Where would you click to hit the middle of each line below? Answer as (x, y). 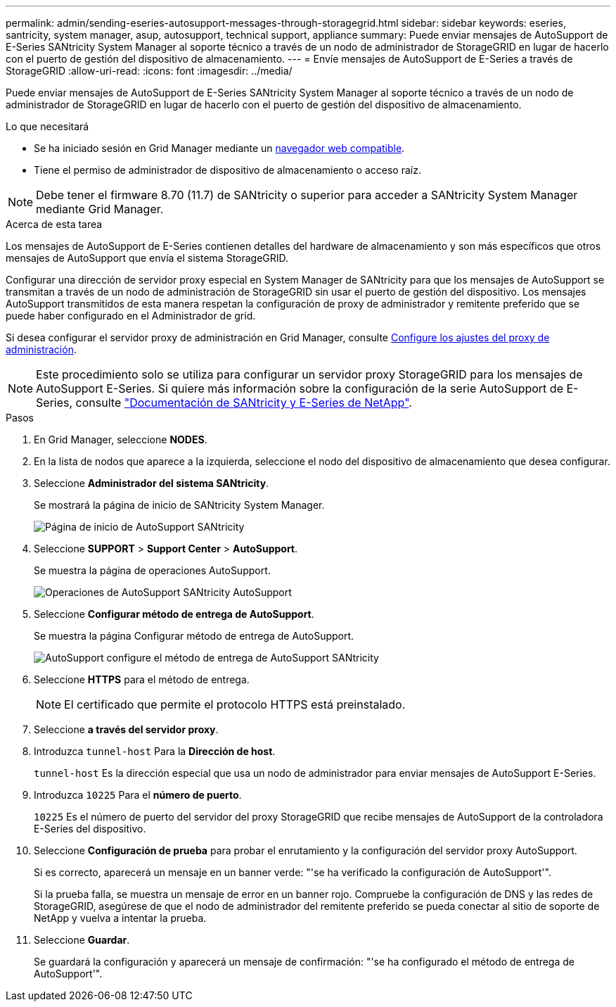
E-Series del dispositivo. (90, 829)
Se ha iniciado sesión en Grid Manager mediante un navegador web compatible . (219, 148)
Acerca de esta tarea (54, 224)
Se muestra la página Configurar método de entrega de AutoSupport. (194, 636)
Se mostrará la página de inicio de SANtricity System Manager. (179, 505)
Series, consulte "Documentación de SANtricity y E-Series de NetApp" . (224, 403)
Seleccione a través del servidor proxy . (126, 729)
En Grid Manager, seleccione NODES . (121, 439)
